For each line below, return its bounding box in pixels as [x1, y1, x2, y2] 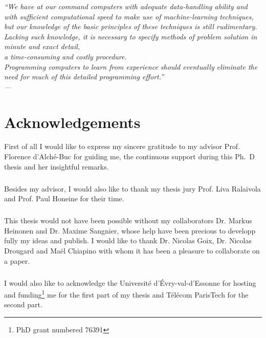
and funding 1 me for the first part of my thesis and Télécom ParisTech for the [4, 288, 249, 300]
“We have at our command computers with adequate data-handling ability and [4, 1, 248, 11]
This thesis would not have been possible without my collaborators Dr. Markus [4, 215, 252, 226]
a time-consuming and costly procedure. [4, 51, 127, 61]
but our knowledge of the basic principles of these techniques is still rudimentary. [4, 21, 257, 32]
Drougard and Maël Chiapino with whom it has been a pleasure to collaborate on [4, 245, 260, 256]
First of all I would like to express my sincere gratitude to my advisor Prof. [4, 141, 240, 152]
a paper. [4, 255, 30, 266]
